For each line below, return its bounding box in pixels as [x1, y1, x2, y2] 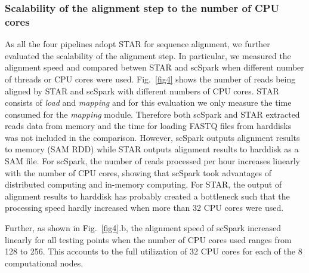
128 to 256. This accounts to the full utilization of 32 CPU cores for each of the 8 [5, 245, 302, 257]
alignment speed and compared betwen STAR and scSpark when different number [5, 61, 304, 73]
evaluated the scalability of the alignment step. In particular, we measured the [5, 49, 291, 62]
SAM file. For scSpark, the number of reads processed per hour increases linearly [5, 155, 300, 167]
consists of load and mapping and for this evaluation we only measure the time [5, 96, 292, 109]
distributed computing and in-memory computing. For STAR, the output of [5, 178, 282, 191]
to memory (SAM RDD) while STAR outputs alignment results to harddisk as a [5, 143, 299, 155]
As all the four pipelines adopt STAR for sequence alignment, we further [5, 38, 270, 50]
